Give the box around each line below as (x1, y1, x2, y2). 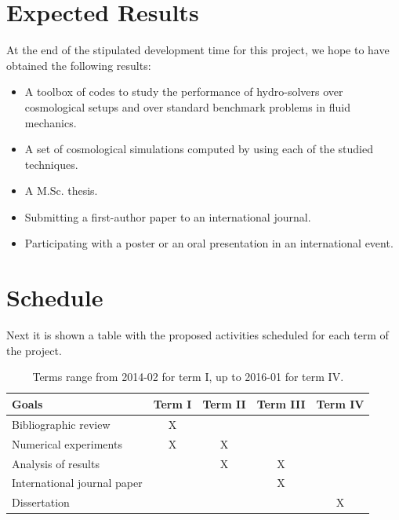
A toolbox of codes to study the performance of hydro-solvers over (24, 83, 343, 100)
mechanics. (24, 114, 77, 130)
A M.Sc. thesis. (24, 182, 98, 199)
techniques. (24, 156, 78, 172)
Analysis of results (12, 455, 100, 471)
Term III (256, 395, 306, 412)
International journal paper (12, 474, 143, 491)
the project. (6, 342, 62, 358)
